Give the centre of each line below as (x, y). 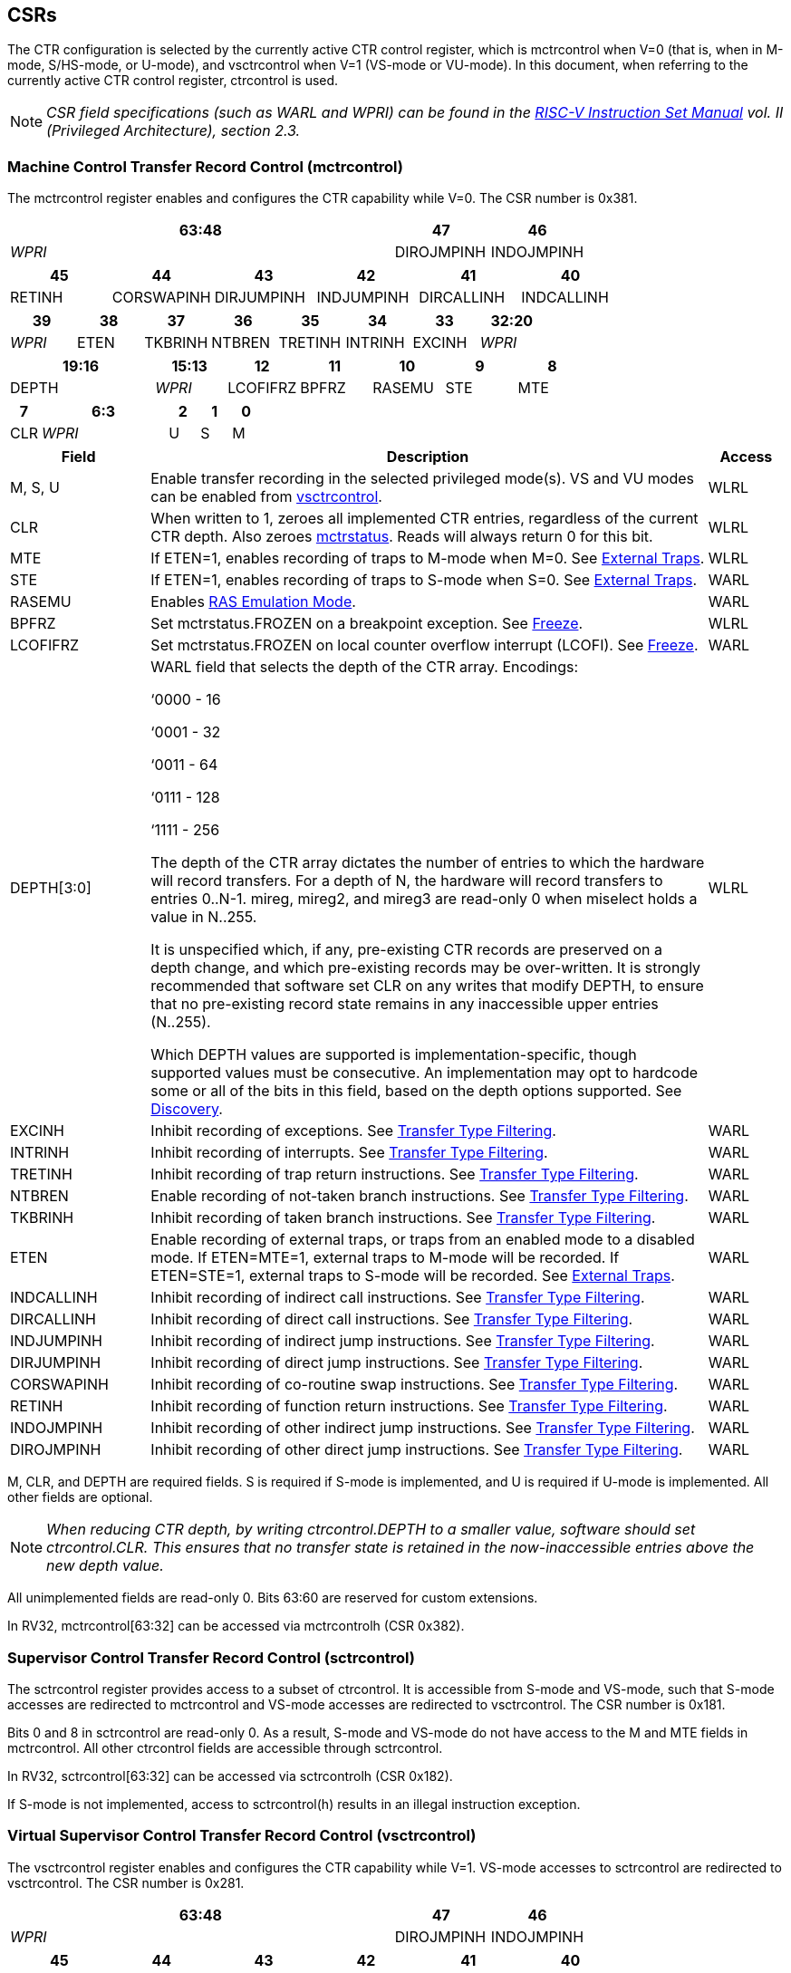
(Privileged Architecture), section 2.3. (174, 131)
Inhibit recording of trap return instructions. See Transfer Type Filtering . (395, 1174)
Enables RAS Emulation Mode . (253, 602)
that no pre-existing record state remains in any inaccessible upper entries (405, 1004)
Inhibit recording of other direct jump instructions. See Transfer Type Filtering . (417, 1450)
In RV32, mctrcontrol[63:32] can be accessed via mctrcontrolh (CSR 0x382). (236, 1626)
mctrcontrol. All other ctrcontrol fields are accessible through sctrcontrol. (225, 1747)
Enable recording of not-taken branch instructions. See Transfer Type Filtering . (420, 1196)
